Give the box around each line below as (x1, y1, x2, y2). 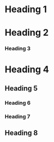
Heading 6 (5, 99, 31, 106)
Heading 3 (5, 45, 31, 52)
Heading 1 (5, 4, 47, 15)
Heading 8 (5, 129, 38, 137)
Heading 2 (5, 27, 49, 39)
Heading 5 (5, 84, 38, 93)
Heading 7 (5, 113, 31, 120)
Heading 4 (5, 64, 49, 75)
